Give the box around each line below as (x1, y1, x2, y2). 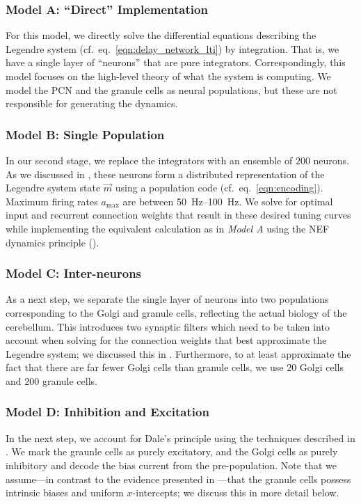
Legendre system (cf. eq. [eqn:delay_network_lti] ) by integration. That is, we (6, 41, 339, 56)
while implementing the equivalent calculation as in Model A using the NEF (6, 221, 330, 235)
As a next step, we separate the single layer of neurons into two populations (6, 292, 329, 306)
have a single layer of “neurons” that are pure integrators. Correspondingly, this (6, 55, 346, 70)
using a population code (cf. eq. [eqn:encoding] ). (115, 180, 323, 195)
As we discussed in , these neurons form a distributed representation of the (6, 166, 325, 181)
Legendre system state (6, 180, 101, 195)
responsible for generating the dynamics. (6, 96, 178, 111)
